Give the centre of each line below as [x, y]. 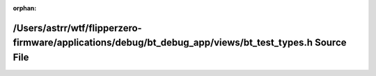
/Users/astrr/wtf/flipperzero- [77, 28]
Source [330, 43]
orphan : [25, 8]
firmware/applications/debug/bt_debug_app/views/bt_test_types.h [163, 43]
